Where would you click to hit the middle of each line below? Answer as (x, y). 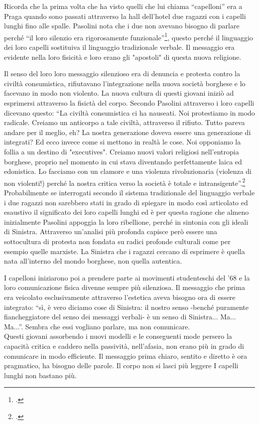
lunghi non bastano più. (40, 375)
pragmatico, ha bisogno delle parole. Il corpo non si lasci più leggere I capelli (121, 365)
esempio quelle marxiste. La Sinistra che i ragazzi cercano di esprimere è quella (125, 251)
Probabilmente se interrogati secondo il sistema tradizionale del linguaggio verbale (129, 192)
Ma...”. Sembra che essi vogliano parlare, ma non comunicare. (97, 326)
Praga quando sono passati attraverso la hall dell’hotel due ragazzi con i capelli (125, 16)
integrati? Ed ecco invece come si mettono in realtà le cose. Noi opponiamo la (123, 142)
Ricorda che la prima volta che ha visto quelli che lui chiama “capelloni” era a (123, 6)
